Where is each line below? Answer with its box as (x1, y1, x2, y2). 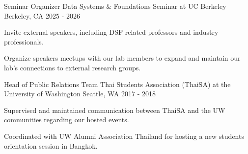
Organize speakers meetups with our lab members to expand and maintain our (4, 53, 241, 63)
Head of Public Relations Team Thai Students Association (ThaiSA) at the (4, 79, 231, 89)
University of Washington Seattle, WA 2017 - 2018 (4, 88, 156, 99)
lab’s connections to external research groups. (4, 62, 141, 72)
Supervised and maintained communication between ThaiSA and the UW (4, 105, 225, 115)
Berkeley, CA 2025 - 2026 (4, 10, 81, 21)
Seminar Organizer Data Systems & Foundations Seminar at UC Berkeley (4, 1, 226, 11)
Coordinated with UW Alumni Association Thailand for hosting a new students (4, 131, 244, 141)
